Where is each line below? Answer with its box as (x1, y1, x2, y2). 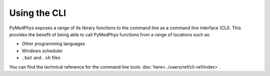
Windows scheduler (21, 48, 63, 54)
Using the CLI (9, 7, 66, 18)
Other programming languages (21, 41, 85, 47)
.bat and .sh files (21, 55, 61, 61)
